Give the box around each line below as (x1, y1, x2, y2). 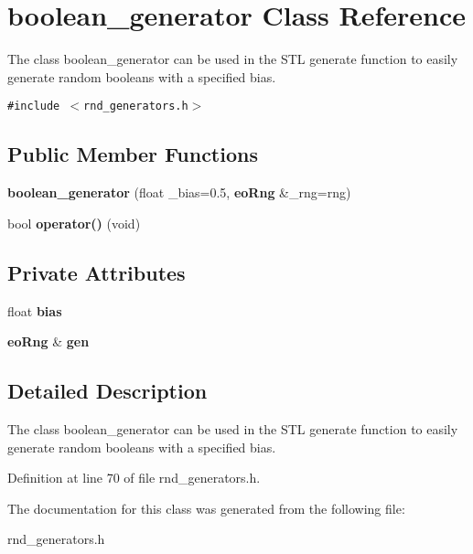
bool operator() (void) (7, 213, 141, 232)
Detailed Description (7, 377, 208, 405)
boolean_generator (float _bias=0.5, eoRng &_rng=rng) (7, 183, 351, 202)
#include (7, 100, 60, 113)
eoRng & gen (7, 332, 90, 351)
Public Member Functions (7, 140, 258, 168)
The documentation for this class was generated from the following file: (7, 498, 405, 517)
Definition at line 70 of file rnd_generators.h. (7, 468, 261, 487)
